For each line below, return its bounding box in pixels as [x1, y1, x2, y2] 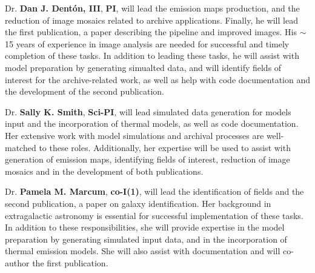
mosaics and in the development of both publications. [5, 164, 204, 177]
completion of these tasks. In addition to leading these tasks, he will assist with [5, 49, 299, 62]
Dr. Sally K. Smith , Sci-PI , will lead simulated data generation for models [5, 105, 291, 118]
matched [5, 141, 36, 153]
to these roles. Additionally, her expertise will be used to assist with [39, 141, 291, 153]
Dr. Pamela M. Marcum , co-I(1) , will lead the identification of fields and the [5, 185, 304, 198]
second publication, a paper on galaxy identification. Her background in [5, 197, 271, 209]
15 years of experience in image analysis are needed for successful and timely [5, 37, 290, 50]
